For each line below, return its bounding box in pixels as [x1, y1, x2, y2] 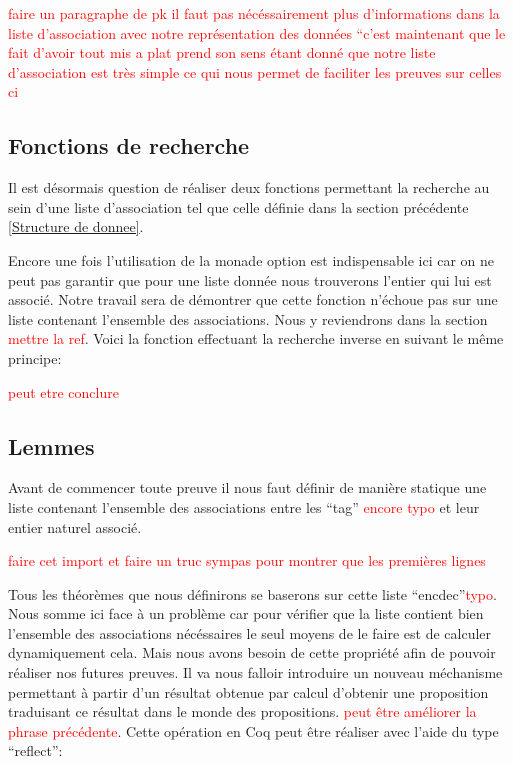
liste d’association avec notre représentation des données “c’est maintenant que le [8, 22, 506, 43]
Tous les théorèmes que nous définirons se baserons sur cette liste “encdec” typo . [8, 583, 497, 604]
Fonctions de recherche [8, 130, 250, 161]
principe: [8, 347, 62, 368]
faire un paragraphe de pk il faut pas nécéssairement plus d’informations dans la [8, 3, 500, 23]
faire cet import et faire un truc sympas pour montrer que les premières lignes [8, 550, 486, 571]
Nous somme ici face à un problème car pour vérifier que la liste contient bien [8, 603, 484, 624]
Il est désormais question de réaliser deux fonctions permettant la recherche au [8, 177, 490, 198]
